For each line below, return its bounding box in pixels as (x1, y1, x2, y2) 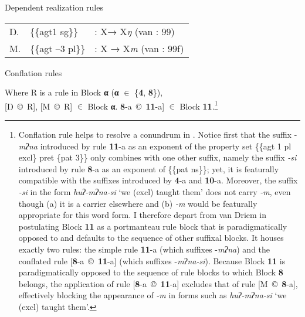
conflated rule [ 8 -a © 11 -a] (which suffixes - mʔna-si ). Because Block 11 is (18, 254, 286, 267)
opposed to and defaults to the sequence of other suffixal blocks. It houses (18, 231, 284, 244)
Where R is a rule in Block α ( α (5, 86, 119, 98)
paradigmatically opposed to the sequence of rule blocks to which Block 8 (18, 266, 283, 278)
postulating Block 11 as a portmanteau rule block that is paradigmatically (18, 220, 287, 232)
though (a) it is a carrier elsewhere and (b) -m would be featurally (18, 197, 257, 209)
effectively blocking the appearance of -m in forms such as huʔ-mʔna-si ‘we (18, 289, 287, 301)
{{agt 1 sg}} (30, 24, 79, 38)
